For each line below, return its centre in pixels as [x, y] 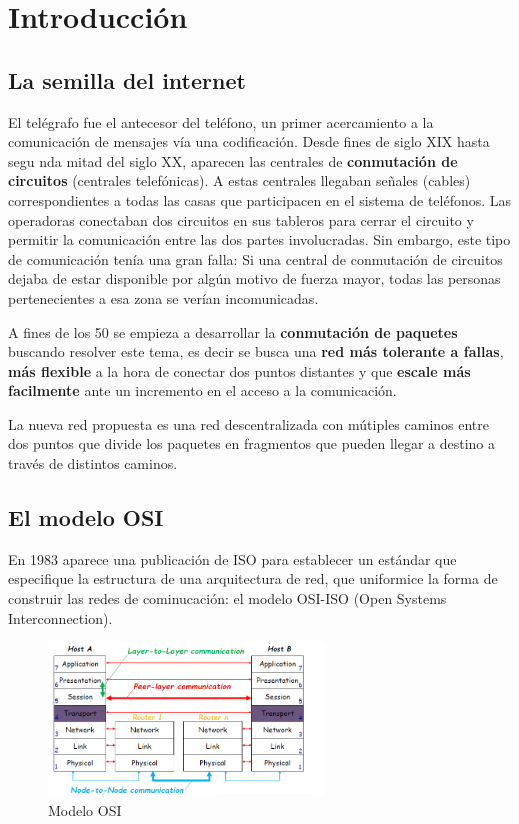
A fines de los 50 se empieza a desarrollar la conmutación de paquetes [233, 331]
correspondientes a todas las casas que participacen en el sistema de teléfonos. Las [260, 199]
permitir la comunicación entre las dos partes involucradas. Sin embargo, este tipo [259, 239]
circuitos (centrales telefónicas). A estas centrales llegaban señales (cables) [239, 180]
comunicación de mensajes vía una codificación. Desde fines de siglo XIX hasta [249, 141]
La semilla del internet [127, 79]
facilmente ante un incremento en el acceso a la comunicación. [202, 390]
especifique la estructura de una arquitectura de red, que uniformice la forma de [253, 578]
